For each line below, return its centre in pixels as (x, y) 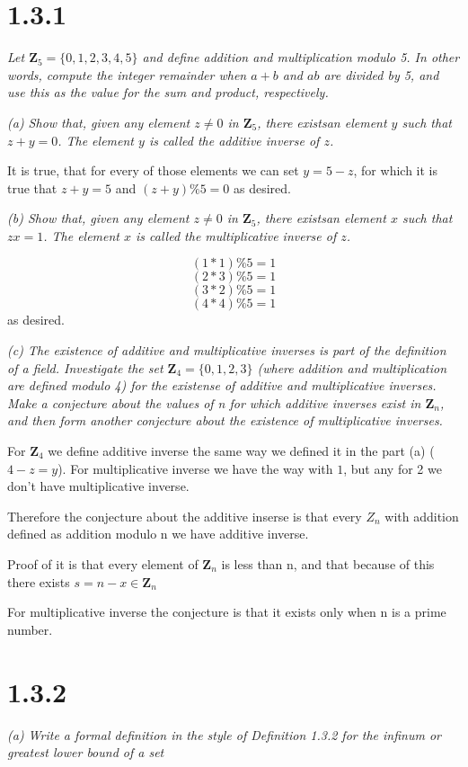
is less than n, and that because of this (328, 564)
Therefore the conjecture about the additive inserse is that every (185, 516)
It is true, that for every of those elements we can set (153, 170)
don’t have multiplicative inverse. (98, 486)
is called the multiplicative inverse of (236, 235)
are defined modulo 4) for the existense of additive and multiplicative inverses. (222, 385)
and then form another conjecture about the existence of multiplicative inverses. (225, 420)
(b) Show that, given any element (98, 218)
